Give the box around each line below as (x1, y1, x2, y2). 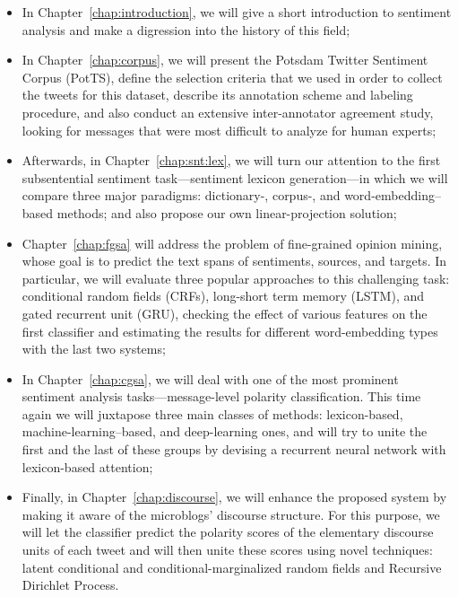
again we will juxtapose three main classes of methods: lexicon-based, (22, 404, 403, 423)
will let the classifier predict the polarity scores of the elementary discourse (22, 522, 434, 541)
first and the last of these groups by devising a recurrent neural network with (22, 440, 446, 459)
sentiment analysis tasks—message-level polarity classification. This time (22, 387, 421, 406)
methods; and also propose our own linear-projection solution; (56, 203, 397, 222)
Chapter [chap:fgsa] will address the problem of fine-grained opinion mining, (22, 233, 443, 252)
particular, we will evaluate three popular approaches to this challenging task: (22, 268, 450, 287)
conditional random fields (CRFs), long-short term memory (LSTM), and (22, 286, 425, 305)
